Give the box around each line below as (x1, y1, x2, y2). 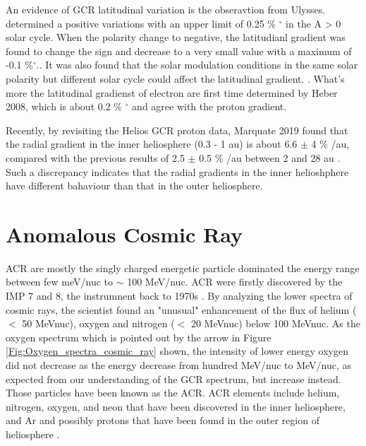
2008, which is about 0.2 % (6, 99, 122, 114)
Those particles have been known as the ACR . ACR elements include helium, (6, 385, 340, 400)
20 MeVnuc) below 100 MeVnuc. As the (190, 316, 360, 331)
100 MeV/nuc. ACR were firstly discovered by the (127, 274, 343, 289)
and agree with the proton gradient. (132, 99, 287, 114)
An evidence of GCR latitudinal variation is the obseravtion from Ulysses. (6, 2, 326, 16)
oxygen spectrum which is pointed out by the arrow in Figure (6, 329, 272, 344)
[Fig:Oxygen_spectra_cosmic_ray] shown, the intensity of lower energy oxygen (6, 344, 348, 358)
